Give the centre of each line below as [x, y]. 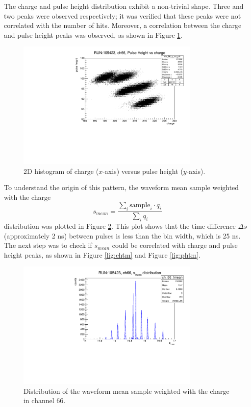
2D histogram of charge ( [61, 171]
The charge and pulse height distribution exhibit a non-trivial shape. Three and [124, 6]
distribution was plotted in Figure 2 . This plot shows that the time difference [120, 226]
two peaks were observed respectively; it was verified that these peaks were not [123, 15]
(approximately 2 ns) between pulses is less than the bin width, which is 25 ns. [122, 235]
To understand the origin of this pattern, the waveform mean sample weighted [122, 187]
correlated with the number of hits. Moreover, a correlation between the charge [123, 25]
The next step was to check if [48, 245]
